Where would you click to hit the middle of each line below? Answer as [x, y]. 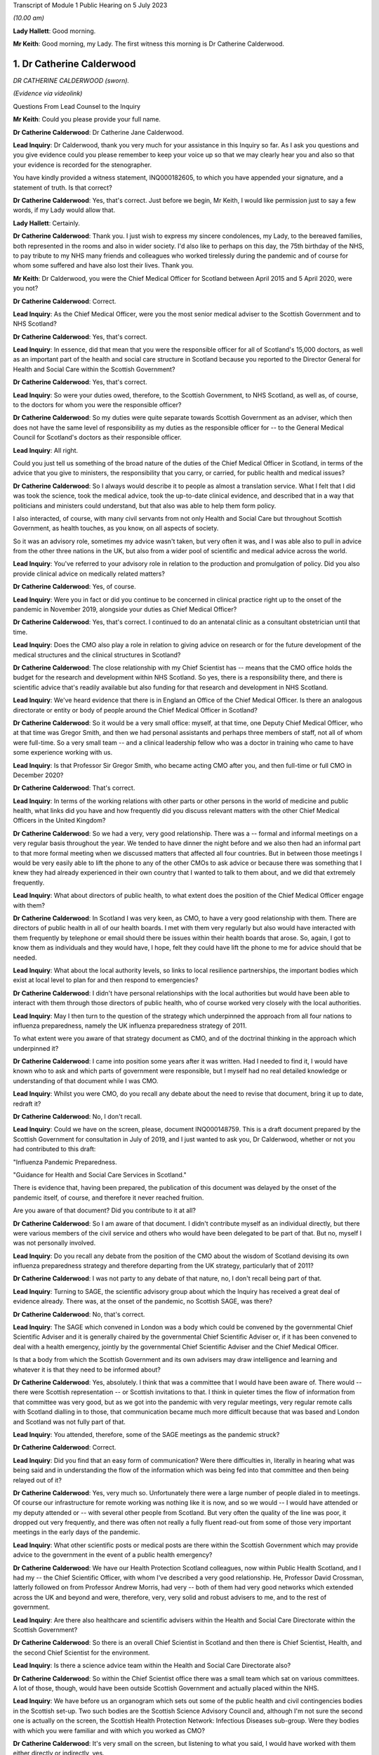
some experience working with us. [63, 753]
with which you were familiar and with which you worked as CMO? [109, 1730]
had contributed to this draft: [54, 1149]
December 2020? [38, 775]
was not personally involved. [54, 1243]
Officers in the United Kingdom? [59, 821]
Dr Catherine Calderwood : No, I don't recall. [78, 1117]
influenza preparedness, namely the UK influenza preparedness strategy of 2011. [130, 1026]
